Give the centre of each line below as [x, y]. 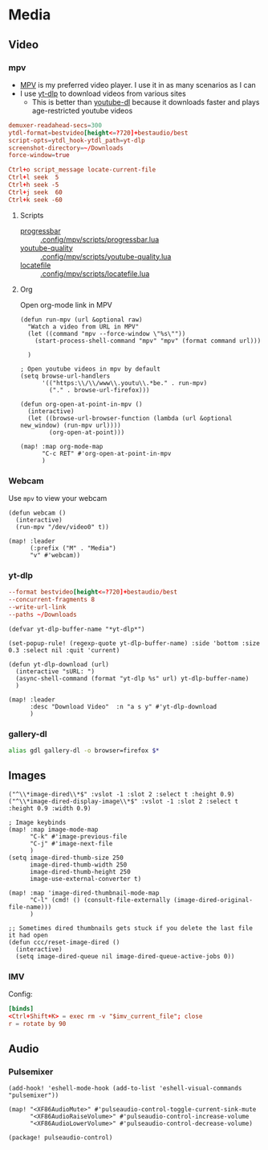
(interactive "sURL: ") [55, 671]
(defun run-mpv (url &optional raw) [81, 320]
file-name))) [30, 907]
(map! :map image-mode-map [53, 829]
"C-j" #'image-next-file [71, 843]
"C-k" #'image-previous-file [78, 836]
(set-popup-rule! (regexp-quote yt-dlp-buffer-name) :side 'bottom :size [134, 643]
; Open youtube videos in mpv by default [90, 369]
